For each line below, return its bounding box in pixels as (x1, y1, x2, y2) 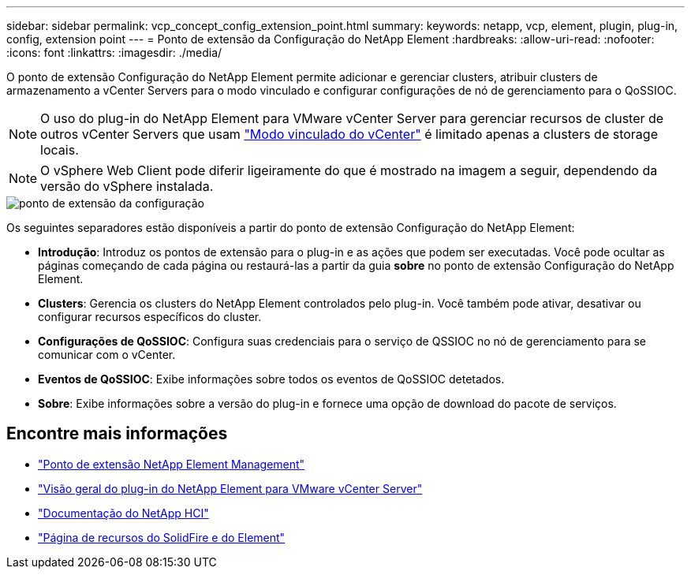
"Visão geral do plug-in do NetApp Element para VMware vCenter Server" (38, 481, 423, 495)
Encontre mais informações (6, 424, 228, 444)
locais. (40, 142, 79, 158)
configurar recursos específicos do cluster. (38, 310, 262, 323)
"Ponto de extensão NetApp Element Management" (38, 457, 305, 471)
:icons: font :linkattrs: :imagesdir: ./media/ (6, 46, 222, 59)
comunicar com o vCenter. (38, 348, 176, 361)
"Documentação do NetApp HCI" (38, 506, 209, 520)
